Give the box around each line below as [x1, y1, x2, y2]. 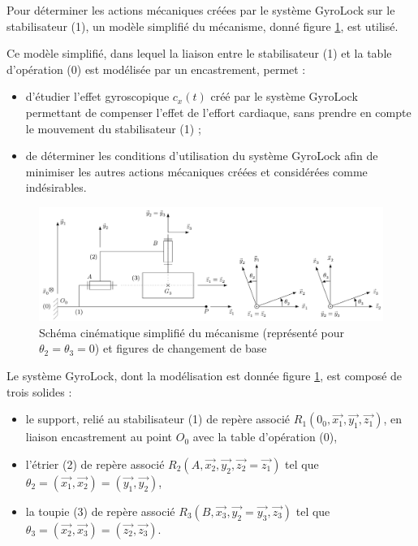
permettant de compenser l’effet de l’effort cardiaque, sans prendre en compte [25, 103, 412, 120]
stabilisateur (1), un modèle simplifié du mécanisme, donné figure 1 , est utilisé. [6, 17, 399, 34]
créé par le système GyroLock [210, 88, 358, 105]
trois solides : [6, 383, 72, 400]
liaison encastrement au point [25, 428, 173, 445]
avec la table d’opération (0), [192, 428, 338, 445]
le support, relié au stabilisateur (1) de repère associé [25, 410, 291, 427]
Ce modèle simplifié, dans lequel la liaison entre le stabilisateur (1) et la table [6, 45, 392, 62]
